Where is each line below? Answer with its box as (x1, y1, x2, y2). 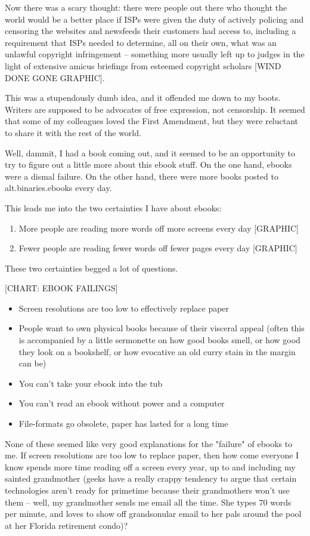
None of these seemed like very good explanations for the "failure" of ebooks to (5, 437, 293, 449)
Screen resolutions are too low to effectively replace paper (18, 301, 230, 314)
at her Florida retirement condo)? (5, 519, 128, 531)
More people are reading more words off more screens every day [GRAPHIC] (18, 221, 299, 234)
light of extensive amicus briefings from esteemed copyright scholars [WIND (5, 59, 281, 72)
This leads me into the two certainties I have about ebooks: (5, 201, 222, 214)
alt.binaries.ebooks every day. (5, 181, 112, 194)
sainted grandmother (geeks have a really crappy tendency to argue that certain (5, 472, 297, 485)
